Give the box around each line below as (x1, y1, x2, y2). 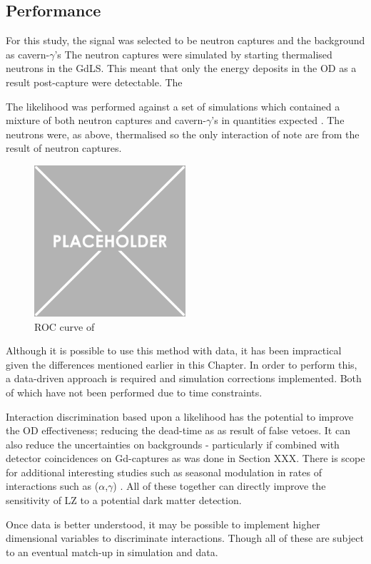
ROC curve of (34, 319, 95, 334)
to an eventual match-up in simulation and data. (6, 544, 218, 559)
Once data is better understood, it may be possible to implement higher (6, 516, 320, 531)
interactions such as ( (6, 478, 99, 493)
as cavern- (6, 46, 50, 61)
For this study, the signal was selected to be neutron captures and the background (6, 33, 365, 48)
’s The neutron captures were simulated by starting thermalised (54, 46, 332, 61)
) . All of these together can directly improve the (113, 478, 326, 493)
